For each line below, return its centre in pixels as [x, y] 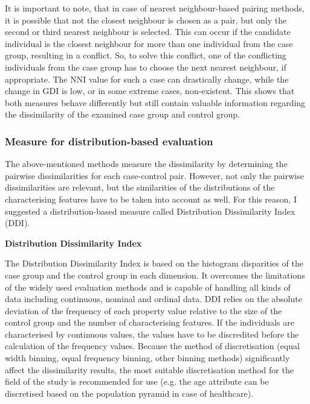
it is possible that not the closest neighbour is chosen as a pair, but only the [146, 20]
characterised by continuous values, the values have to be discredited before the [152, 334]
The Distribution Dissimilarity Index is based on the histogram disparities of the [154, 263]
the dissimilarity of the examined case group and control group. [122, 114]
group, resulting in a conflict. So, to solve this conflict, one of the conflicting [146, 55]
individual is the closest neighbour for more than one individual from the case [149, 43]
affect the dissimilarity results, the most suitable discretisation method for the [149, 369]
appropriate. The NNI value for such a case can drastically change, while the [147, 79]
